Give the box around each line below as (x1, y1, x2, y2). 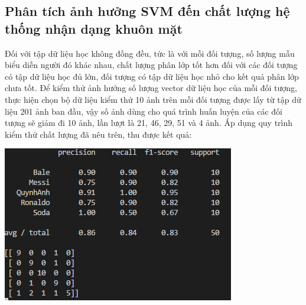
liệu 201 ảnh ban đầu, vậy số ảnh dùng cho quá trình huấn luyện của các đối (5, 105, 282, 117)
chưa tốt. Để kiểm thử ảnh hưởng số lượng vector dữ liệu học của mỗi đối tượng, (5, 82, 297, 94)
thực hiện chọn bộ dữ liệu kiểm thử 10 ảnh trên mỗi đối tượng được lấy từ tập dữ (5, 93, 301, 105)
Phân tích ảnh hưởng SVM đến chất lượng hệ (5, 2, 290, 20)
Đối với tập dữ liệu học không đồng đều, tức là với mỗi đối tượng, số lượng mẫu (5, 47, 295, 59)
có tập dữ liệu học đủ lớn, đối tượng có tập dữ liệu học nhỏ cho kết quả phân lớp (5, 70, 299, 82)
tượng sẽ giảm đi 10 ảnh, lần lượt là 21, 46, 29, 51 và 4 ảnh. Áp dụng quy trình (5, 116, 293, 129)
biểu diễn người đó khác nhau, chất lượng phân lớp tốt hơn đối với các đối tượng (5, 59, 298, 71)
